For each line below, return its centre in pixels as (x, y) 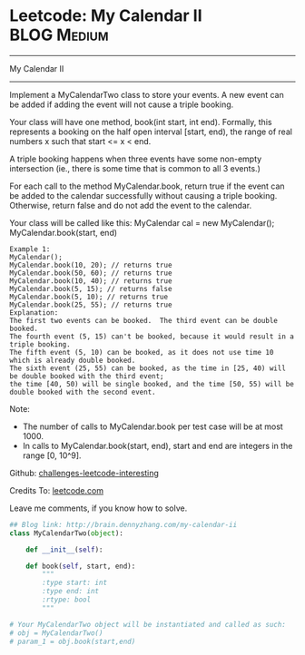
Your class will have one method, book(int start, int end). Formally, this (141, 122)
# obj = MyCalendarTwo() (56, 633)
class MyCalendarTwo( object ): (67, 533)
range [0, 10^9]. (52, 455)
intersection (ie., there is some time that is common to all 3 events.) (135, 168)
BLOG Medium (59, 35)
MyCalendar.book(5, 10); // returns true (89, 297)
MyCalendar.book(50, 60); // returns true (91, 273)
